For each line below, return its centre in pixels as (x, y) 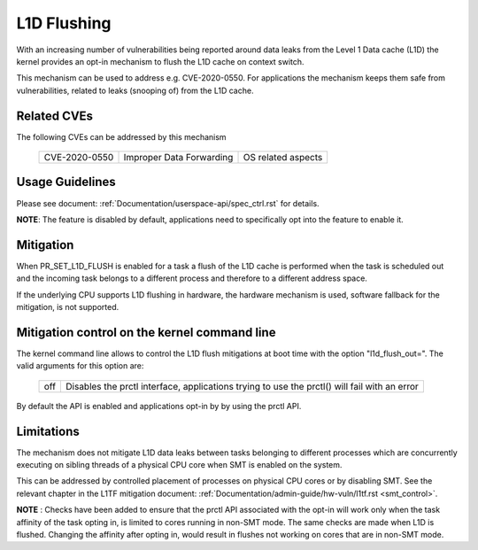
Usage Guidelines (66, 182)
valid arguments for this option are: (80, 366)
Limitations (48, 431)
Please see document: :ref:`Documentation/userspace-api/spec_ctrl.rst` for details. (168, 203)
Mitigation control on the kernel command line (146, 332)
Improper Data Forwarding (178, 158)
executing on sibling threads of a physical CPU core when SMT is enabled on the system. (179, 464)
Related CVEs (54, 116)
